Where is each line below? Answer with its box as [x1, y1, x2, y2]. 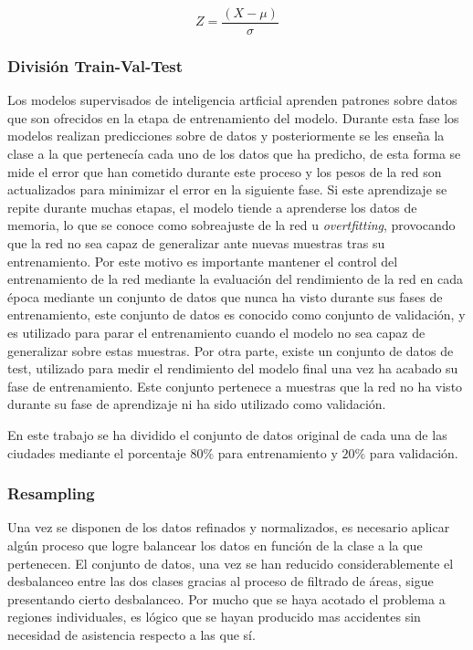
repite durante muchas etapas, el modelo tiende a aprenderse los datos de [7, 197, 417, 216]
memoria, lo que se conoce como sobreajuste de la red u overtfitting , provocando [7, 215, 456, 235]
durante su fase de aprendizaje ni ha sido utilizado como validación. [7, 394, 386, 414]
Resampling [7, 482, 95, 505]
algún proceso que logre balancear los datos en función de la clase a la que [7, 535, 423, 554]
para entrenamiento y [217, 443, 338, 462]
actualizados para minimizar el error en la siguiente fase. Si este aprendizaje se [7, 180, 447, 199]
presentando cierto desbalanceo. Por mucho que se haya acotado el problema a [7, 589, 446, 608]
